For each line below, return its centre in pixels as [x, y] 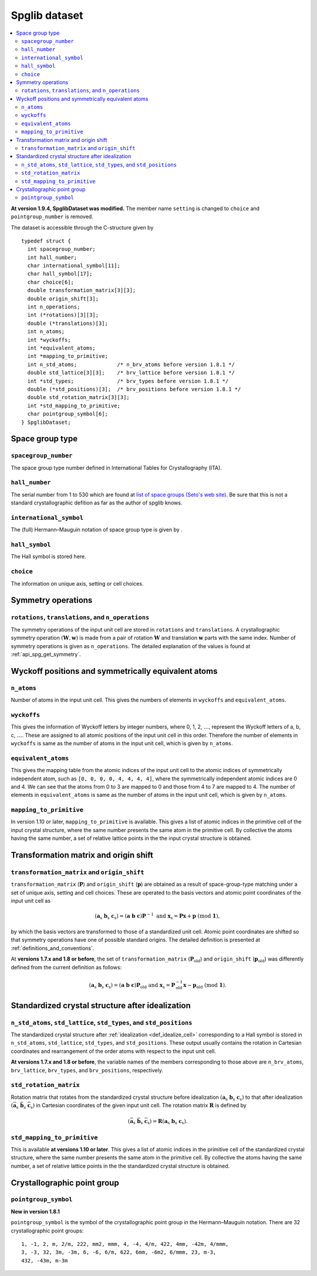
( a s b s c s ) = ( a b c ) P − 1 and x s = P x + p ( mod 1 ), [157, 916]
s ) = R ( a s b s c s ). [168, 1122]
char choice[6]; [51, 282]
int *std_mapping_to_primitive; [74, 406]
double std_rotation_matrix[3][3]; [79, 398]
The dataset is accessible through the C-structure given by [82, 227]
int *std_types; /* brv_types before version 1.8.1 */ [128, 381]
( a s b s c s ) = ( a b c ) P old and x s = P [132, 986]
